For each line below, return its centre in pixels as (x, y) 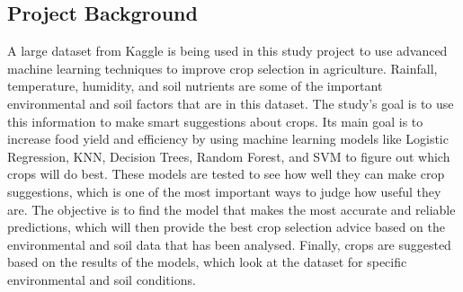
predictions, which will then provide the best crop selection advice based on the (226, 227)
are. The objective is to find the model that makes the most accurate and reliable (231, 209)
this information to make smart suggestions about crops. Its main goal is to (215, 121)
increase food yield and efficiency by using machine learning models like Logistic (228, 139)
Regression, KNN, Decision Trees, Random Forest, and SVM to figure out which (229, 156)
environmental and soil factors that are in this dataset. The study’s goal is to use (231, 103)
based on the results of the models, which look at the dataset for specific (207, 262)
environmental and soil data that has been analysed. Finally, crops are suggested (229, 244)
